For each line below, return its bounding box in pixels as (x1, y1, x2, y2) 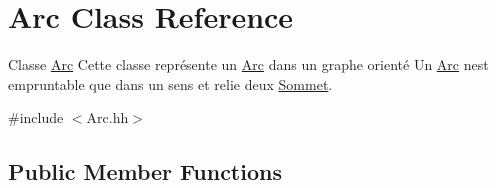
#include (8, 107, 64, 128)
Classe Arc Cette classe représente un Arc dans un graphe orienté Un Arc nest (8, 54, 489, 75)
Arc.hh (86, 107, 129, 128)
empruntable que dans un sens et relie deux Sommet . (8, 73, 333, 94)
